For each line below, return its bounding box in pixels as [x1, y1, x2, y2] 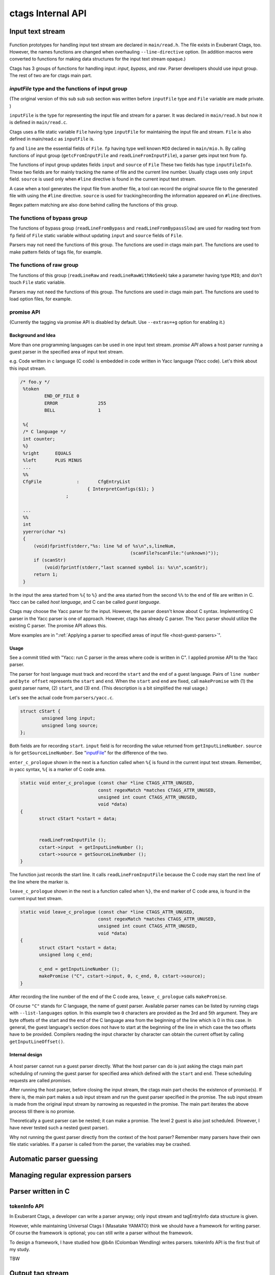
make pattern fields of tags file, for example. [9, 249, 103, 255]
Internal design [9, 1051, 43, 1058]
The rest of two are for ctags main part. [9, 72, 92, 79]
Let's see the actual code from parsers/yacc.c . [9, 694, 114, 701]
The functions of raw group [9, 262, 79, 269]
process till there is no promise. [9, 1108, 76, 1114]
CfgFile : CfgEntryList [23, 479, 131, 484]
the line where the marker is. [9, 879, 70, 885]
